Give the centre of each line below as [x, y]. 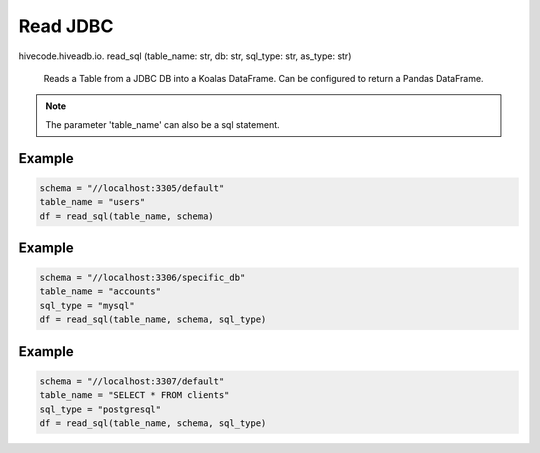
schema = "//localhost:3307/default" [132, 381]
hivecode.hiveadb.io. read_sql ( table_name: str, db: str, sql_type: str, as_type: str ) [185, 56]
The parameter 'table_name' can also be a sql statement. [162, 124]
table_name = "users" [92, 202]
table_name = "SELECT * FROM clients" [134, 395]
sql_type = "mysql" [87, 305]
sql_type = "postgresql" [100, 409]
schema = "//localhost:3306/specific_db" [142, 278]
